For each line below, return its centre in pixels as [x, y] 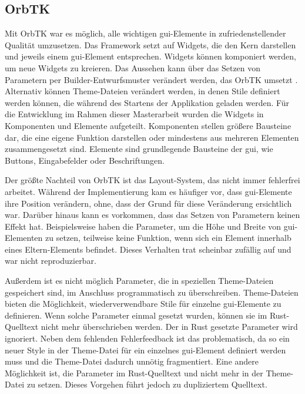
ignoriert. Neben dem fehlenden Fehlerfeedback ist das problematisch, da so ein [147, 338]
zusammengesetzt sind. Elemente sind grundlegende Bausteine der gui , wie [139, 149]
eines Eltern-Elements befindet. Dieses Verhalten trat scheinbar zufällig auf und [148, 249]
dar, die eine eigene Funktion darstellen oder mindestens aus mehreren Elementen [152, 137]
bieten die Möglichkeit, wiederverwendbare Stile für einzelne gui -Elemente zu [143, 304]
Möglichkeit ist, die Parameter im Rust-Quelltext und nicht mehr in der [134, 373]
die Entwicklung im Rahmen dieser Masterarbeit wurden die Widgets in [134, 114]
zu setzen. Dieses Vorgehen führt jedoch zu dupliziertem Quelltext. [147, 384]
